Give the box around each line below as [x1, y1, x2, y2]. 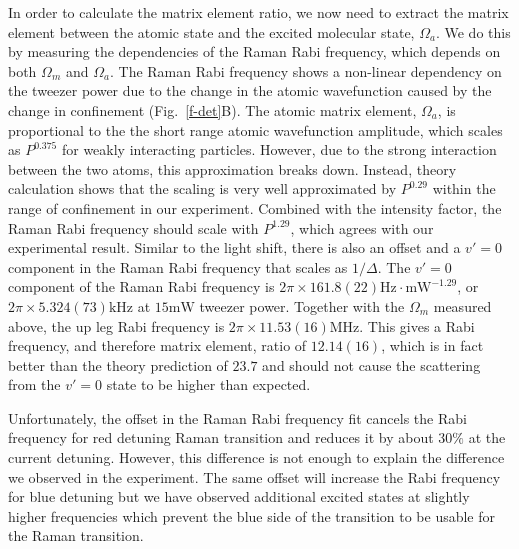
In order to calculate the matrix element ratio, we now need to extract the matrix [8, 2, 509, 22]
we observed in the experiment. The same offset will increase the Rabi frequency [8, 466, 501, 487]
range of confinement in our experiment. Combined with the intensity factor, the [8, 197, 502, 218]
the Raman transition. [8, 525, 144, 546]
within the [432, 178, 496, 199]
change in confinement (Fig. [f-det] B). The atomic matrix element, [8, 99, 417, 120]
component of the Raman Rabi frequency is [8, 276, 275, 297]
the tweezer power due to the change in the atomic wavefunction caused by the [8, 80, 492, 101]
